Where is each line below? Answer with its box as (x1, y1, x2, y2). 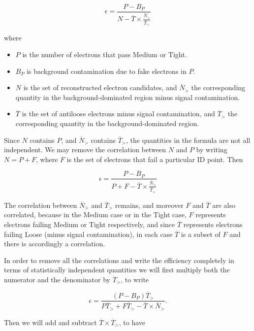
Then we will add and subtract (4, 317, 97, 327)
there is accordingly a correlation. (4, 238, 105, 249)
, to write (121, 274, 149, 285)
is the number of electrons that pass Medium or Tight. (22, 49, 187, 60)
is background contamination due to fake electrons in (27, 66, 187, 76)
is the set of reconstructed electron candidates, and (23, 82, 177, 93)
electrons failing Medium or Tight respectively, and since (4, 219, 175, 230)
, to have (119, 317, 146, 327)
